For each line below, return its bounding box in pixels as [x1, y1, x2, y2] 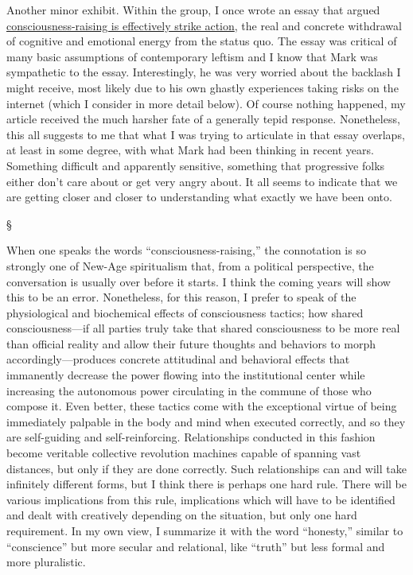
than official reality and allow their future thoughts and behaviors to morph [6, 335, 376, 352]
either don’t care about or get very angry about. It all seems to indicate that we [6, 173, 398, 189]
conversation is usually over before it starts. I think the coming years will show [6, 273, 391, 289]
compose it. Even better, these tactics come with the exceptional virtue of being [6, 398, 397, 414]
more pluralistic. [6, 554, 86, 570]
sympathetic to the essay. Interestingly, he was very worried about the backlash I [6, 64, 401, 80]
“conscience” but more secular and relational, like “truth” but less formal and [6, 538, 385, 554]
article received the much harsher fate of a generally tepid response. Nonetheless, [6, 111, 400, 127]
